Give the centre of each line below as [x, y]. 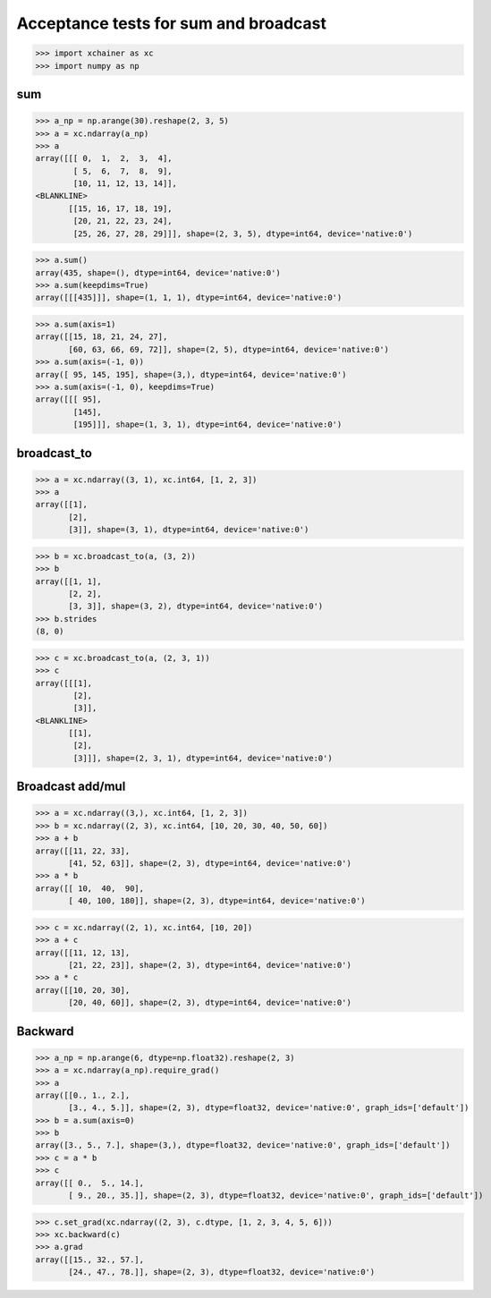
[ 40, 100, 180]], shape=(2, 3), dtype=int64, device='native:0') [217, 901]
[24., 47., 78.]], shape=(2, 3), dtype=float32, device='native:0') [222, 1272]
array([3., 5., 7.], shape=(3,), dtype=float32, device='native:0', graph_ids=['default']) [243, 1145]
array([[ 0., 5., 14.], [90, 1183]
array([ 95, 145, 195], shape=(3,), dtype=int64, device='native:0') [191, 374]
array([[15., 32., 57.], [90, 1260]
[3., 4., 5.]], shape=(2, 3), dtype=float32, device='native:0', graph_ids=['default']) [269, 1108]
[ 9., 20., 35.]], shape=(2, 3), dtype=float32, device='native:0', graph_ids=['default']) [276, 1196]
